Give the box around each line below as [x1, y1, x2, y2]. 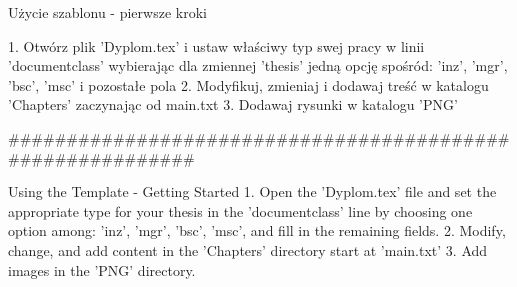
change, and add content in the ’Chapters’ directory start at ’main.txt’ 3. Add [8, 239, 488, 260]
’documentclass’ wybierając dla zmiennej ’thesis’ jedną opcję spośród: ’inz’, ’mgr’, [8, 55, 508, 76]
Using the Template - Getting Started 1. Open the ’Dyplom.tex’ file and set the [8, 181, 497, 202]
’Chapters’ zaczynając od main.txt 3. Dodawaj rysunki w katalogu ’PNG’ [8, 94, 458, 115]
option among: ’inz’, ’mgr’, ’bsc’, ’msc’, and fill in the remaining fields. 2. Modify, [8, 220, 506, 241]
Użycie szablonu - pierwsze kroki [8, 2, 207, 22]
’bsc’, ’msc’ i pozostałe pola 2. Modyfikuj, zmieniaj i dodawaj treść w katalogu [8, 74, 489, 95]
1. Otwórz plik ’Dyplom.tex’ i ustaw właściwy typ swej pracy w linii [8, 35, 425, 56]
